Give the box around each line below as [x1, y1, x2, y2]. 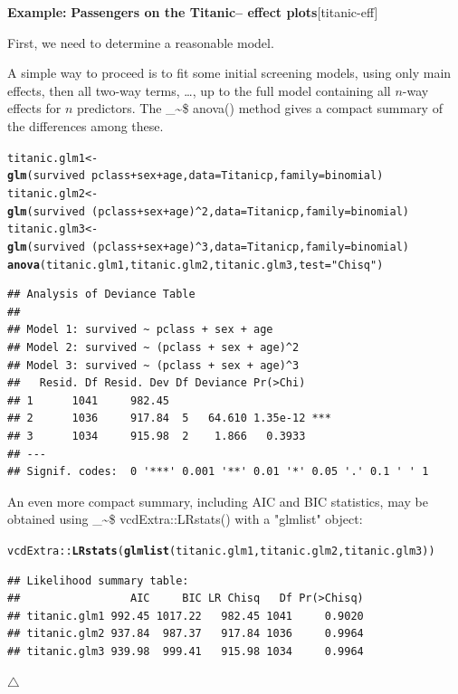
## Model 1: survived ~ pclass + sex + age [7, 323, 273, 337]
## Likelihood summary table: [7, 574, 189, 587]
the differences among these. [7, 116, 164, 135]
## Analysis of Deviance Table [7, 288, 196, 301]
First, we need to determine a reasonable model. [7, 33, 274, 52]
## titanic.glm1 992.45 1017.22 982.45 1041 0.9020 [7, 609, 364, 623]
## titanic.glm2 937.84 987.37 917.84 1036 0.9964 [7, 627, 364, 641]
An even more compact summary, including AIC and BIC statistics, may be [7, 491, 428, 510]
